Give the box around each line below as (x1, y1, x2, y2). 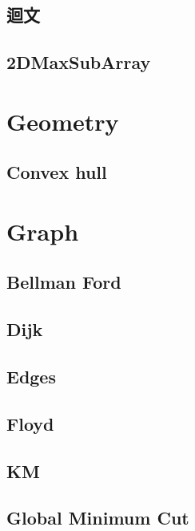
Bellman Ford (6, 270, 121, 294)
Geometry (6, 104, 119, 137)
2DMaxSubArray (6, 50, 151, 75)
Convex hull (6, 160, 107, 184)
